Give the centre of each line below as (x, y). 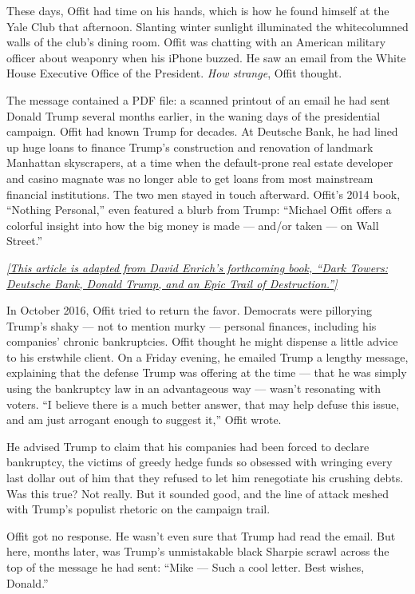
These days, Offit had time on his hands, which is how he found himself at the (198, 10)
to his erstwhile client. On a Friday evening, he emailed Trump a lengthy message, (207, 356)
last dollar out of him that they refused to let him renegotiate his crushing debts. (205, 478)
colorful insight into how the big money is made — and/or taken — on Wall (193, 225)
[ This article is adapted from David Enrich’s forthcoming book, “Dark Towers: (198, 267)
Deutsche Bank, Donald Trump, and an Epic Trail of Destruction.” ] (172, 283)
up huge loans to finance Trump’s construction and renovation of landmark (190, 147)
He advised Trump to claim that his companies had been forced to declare (188, 446)
